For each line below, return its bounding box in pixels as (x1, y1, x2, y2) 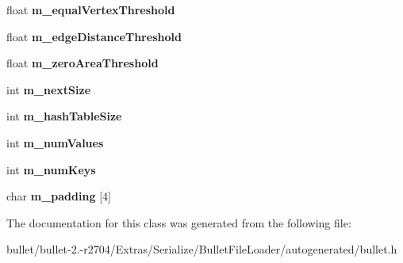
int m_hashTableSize (6, 108, 122, 124)
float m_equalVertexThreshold (6, 2, 175, 17)
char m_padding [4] (6, 188, 111, 204)
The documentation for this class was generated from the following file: (6, 214, 351, 231)
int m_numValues (6, 134, 104, 151)
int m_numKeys (6, 161, 96, 177)
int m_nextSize (6, 81, 91, 97)
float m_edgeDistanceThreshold (6, 28, 182, 44)
